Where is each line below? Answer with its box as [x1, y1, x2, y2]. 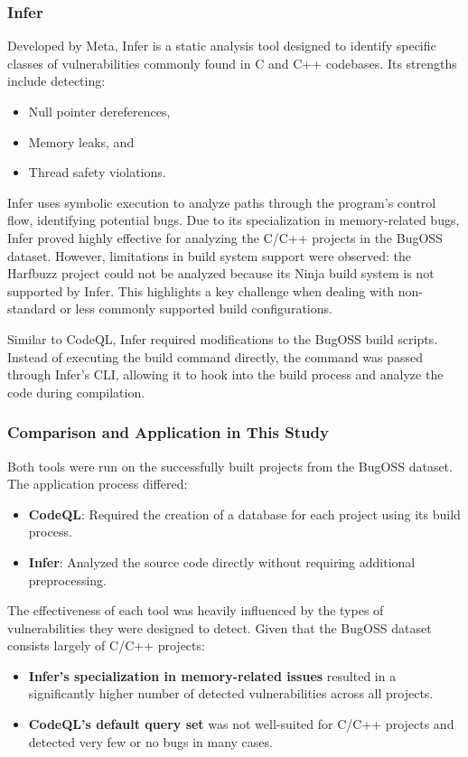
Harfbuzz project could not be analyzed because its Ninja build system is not [7, 264, 435, 283]
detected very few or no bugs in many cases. [28, 732, 273, 751]
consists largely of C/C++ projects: [7, 636, 205, 655]
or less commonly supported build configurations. [60, 299, 332, 318]
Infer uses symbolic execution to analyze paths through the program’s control [7, 192, 436, 211]
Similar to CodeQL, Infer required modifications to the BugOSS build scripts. [7, 329, 438, 348]
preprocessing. [28, 570, 107, 589]
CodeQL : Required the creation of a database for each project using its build [28, 504, 461, 523]
